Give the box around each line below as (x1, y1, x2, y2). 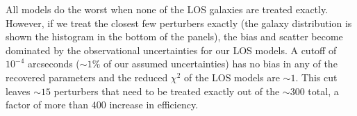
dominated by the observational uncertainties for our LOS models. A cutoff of (6, 42, 337, 57)
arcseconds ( (27, 56, 80, 71)
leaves (6, 83, 31, 98)
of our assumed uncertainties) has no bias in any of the (103, 56, 338, 71)
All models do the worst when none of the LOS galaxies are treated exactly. (6, 2, 329, 16)
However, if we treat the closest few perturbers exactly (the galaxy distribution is (6, 15, 352, 30)
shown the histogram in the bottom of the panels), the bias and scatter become (6, 29, 343, 44)
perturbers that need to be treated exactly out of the (53, 83, 280, 98)
